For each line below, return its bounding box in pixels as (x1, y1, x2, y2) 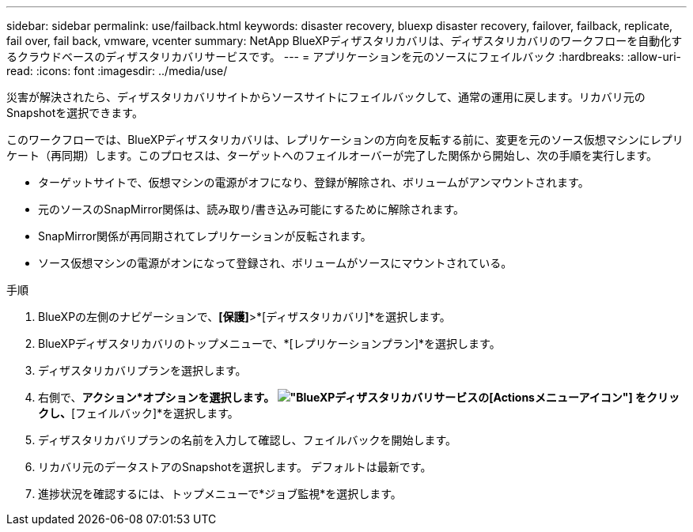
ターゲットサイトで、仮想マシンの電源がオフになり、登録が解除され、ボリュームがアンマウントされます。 (38, 175, 589, 189)
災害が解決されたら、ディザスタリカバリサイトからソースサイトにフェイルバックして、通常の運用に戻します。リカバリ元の (6, 90, 646, 104)
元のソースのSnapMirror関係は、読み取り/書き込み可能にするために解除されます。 (38, 202, 464, 216)
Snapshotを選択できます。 (6, 106, 143, 119)
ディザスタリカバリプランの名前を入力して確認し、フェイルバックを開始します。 (38, 433, 457, 447)
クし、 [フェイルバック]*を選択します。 (38, 406, 239, 420)
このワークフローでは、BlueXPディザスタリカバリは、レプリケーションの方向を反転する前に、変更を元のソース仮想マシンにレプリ (6, 133, 684, 146)
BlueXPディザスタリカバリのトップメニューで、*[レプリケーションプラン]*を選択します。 (38, 337, 501, 350)
